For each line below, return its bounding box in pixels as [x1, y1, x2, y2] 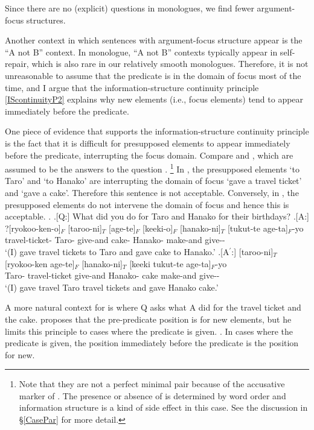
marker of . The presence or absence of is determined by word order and [19, 389, 286, 402]
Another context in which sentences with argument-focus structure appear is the [5, 34, 303, 46]
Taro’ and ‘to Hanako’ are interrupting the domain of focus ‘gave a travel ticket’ [5, 174, 302, 187]
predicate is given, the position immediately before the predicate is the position [5, 337, 299, 349]
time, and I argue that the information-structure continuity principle [5, 81, 259, 93]
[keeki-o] [143, 221, 173, 234]
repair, [5, 57, 29, 70]
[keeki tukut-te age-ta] [129, 257, 211, 270]
